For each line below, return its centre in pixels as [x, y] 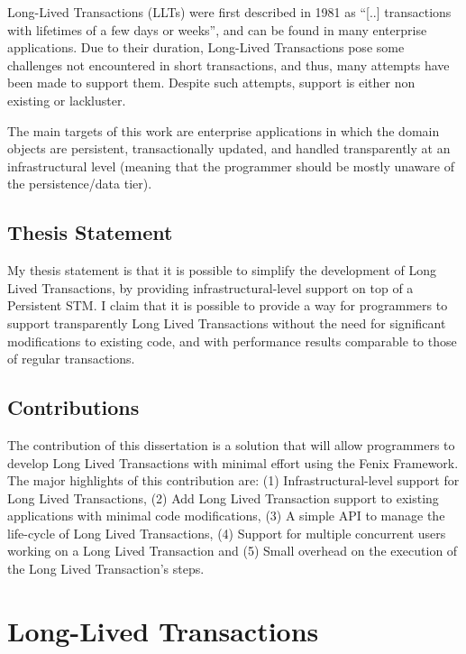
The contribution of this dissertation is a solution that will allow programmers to [231, 444]
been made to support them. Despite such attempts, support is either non [211, 83]
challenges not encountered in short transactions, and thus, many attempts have [228, 64]
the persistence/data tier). [80, 184]
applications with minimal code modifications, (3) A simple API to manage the [226, 516]
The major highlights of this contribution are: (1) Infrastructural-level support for [233, 480]
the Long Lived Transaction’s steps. [106, 569]
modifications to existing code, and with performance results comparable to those [232, 341]
